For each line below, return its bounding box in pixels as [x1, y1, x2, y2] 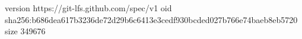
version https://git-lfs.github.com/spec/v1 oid [5, 2, 172, 14]
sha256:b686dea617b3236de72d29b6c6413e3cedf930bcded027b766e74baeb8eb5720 [5, 13, 298, 25]
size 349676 [5, 25, 46, 37]
